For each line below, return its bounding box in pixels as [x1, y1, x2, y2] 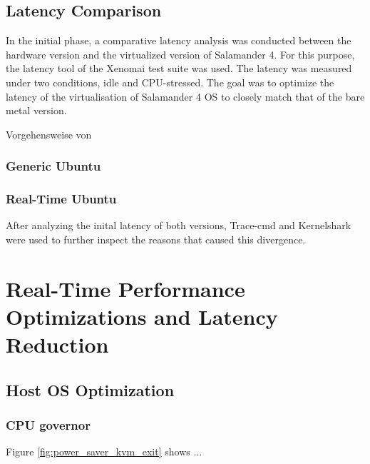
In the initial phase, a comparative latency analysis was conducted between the [6, 33, 351, 48]
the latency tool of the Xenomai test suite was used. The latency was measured [6, 61, 352, 76]
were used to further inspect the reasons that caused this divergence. [6, 232, 306, 247]
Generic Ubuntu [6, 157, 101, 175]
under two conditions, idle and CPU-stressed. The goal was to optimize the [6, 74, 334, 89]
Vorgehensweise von [6, 126, 92, 141]
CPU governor [6, 416, 91, 434]
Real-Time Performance [6, 273, 245, 303]
